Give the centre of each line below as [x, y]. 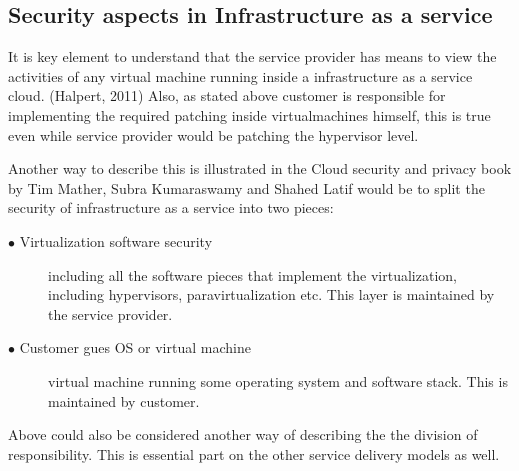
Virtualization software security [116, 240]
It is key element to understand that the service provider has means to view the [252, 56]
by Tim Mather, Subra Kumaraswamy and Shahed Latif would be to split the [246, 187]
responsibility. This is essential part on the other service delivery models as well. [254, 453]
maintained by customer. [124, 400]
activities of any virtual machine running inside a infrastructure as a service [240, 75]
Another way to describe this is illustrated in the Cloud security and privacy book [260, 168]
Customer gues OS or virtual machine [135, 347]
